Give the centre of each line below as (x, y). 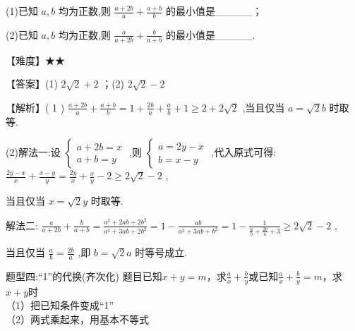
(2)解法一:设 (33, 152)
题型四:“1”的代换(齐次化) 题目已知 (84, 276)
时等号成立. (161, 252)
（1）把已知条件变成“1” (60, 305)
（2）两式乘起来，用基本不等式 (77, 319)
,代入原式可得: (244, 152)
